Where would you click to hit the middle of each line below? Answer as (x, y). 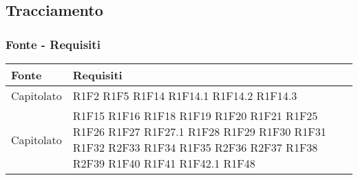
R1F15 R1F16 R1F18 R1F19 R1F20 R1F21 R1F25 (195, 116)
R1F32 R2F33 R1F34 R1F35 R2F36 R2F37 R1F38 (195, 147)
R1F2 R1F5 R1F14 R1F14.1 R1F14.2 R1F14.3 (185, 96)
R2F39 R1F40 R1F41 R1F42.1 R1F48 (164, 163)
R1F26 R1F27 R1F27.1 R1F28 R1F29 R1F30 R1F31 (199, 131)
